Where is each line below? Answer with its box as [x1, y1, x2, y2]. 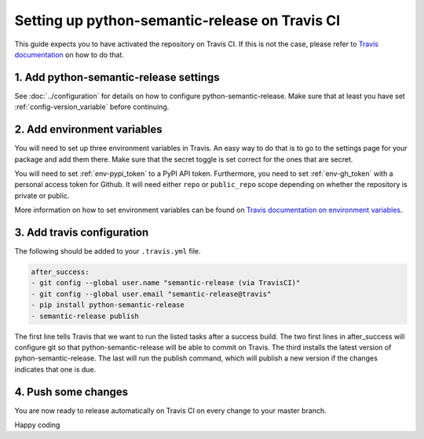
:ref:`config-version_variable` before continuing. [14, 102, 170, 112]
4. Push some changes [14, 385, 129, 398]
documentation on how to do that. [14, 49, 125, 59]
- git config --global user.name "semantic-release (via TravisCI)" [31, 279, 301, 287]
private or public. [14, 191, 70, 200]
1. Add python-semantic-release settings [14, 71, 220, 84]
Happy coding [14, 420, 60, 430]
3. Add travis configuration [14, 225, 149, 239]
